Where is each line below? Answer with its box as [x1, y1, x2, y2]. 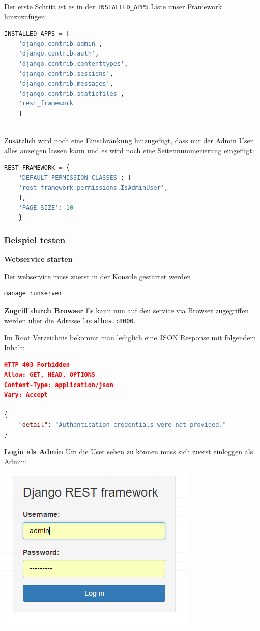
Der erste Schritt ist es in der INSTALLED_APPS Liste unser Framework [4, 1, 222, 11]
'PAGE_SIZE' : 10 [18, 204, 74, 211]
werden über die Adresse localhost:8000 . [4, 315, 136, 325]
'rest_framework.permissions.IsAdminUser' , [18, 184, 168, 191]
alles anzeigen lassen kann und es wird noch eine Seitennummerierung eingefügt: [4, 145, 254, 155]
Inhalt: [4, 342, 25, 352]
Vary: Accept [4, 391, 48, 399]
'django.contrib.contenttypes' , [18, 60, 128, 68]
